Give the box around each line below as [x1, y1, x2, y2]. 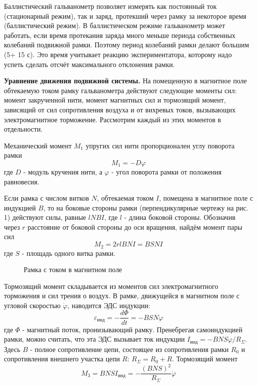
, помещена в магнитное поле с [159, 193, 253, 203]
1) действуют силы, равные [4, 212, 86, 222]
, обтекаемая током [97, 193, 154, 203]
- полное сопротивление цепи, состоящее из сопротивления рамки [30, 344, 229, 354]
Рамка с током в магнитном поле [24, 264, 122, 275]
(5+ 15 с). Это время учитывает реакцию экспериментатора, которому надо [4, 49, 232, 59]
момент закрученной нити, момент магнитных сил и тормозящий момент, [4, 95, 226, 105]
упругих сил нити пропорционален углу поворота [86, 140, 235, 150]
